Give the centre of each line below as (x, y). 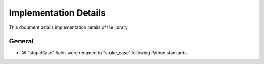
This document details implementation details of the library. (69, 27)
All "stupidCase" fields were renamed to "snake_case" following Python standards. (105, 53)
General (22, 41)
